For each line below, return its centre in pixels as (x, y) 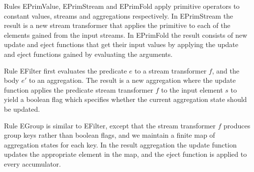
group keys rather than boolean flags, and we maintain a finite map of (110, 135)
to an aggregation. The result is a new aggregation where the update (132, 80)
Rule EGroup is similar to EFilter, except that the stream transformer (110, 125)
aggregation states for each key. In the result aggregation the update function (120, 144)
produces (237, 125)
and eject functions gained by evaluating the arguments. (88, 54)
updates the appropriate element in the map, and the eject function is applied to (126, 154)
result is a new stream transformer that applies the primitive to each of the (117, 25)
